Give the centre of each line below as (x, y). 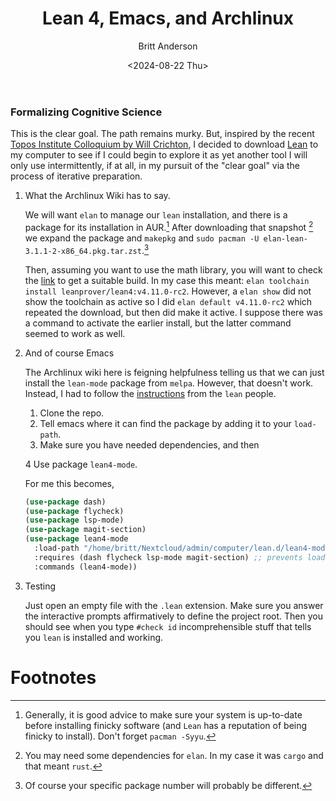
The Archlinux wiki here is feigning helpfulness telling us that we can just (174, 372)
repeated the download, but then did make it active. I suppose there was (173, 312)
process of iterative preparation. (76, 176)
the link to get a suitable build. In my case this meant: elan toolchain (167, 280)
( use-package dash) (65, 502)
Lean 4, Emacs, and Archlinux (168, 18)
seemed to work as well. (75, 333)
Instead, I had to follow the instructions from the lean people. (150, 393)
